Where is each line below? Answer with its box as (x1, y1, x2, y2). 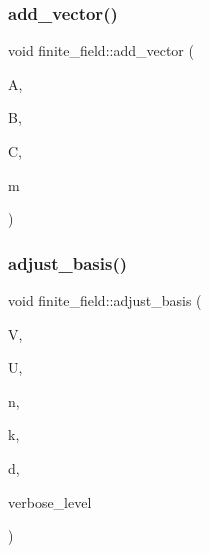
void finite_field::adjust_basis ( (8, 290, 202, 310)
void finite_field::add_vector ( (8, 40, 194, 61)
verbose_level (8, 491, 92, 512)
